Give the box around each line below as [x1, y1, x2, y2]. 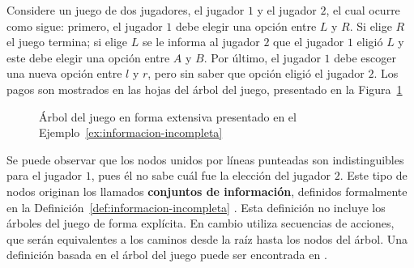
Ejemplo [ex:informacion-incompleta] [39, 124, 223, 141]
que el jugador [273, 33, 344, 50]
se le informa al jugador [142, 33, 260, 50]
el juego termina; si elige [6, 33, 128, 50]
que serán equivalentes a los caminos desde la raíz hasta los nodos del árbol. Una [6, 230, 408, 247]
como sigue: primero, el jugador [6, 17, 163, 34]
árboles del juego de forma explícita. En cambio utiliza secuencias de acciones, [6, 215, 395, 232]
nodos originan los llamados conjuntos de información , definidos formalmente [6, 182, 408, 199]
